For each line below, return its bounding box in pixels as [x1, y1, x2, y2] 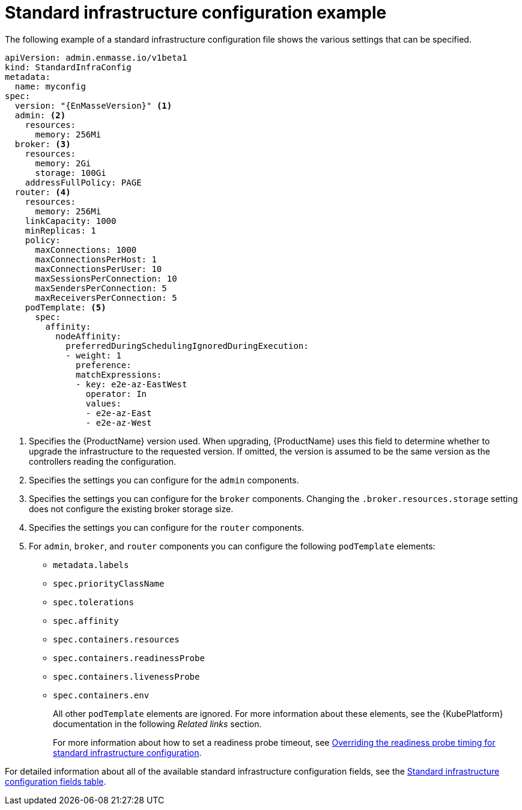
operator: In [85, 388, 147, 399]
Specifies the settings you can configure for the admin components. [29, 474, 299, 485]
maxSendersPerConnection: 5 [35, 283, 167, 293]
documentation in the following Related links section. [53, 718, 262, 729]
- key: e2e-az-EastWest [76, 379, 187, 389]
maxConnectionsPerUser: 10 [35, 264, 162, 274]
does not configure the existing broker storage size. [29, 503, 234, 514]
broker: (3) [14, 139, 71, 149]
